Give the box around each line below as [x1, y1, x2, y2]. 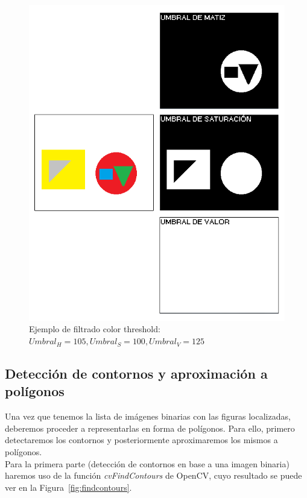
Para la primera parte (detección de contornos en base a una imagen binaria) [5, 457, 290, 470]
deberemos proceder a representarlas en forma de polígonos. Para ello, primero [5, 421, 295, 434]
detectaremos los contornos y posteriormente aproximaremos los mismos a [5, 433, 278, 446]
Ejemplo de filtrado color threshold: [29, 323, 160, 335]
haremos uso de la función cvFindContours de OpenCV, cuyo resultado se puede [5, 469, 302, 482]
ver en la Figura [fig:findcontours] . [5, 481, 132, 493]
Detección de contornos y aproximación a [5, 364, 268, 383]
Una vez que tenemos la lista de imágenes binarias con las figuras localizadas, [5, 410, 291, 423]
